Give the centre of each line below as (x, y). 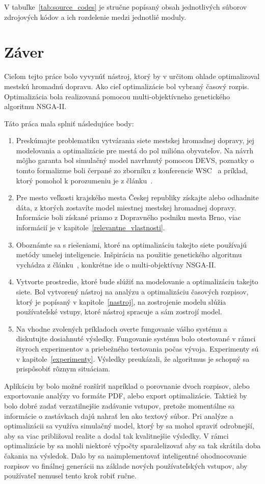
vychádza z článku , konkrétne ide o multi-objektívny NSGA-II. (116, 264)
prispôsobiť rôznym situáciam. (63, 369)
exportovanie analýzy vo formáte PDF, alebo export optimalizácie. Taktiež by (126, 396)
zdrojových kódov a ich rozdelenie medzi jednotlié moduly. (95, 17)
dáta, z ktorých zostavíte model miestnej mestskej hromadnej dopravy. (126, 207)
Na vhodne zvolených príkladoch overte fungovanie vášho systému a (122, 328)
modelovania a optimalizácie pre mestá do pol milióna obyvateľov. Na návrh (135, 150)
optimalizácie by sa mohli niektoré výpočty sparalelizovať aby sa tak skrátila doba (132, 446)
